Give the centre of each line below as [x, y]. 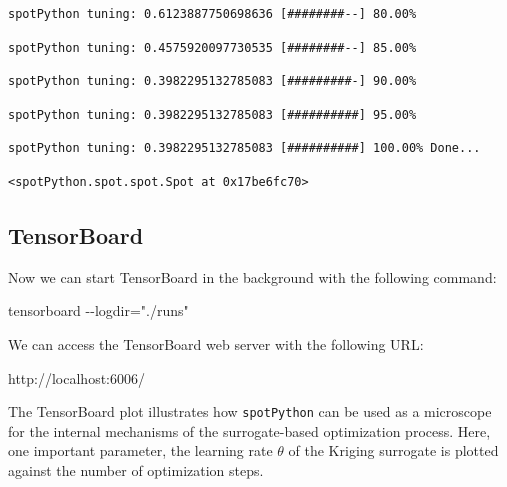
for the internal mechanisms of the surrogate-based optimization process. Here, [249, 430]
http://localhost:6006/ [76, 377]
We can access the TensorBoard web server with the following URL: [216, 343]
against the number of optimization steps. [136, 469]
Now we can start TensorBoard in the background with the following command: [252, 276]
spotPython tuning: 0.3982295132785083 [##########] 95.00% [212, 114]
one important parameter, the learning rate [140, 450]
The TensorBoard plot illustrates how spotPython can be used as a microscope [250, 411]
